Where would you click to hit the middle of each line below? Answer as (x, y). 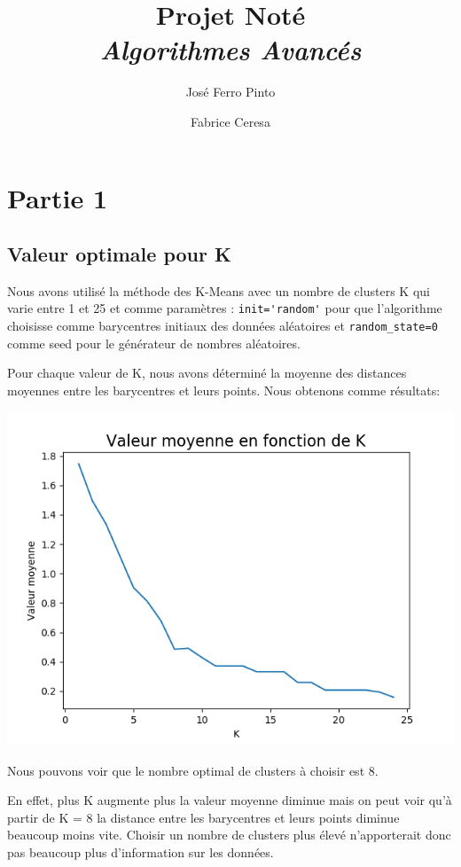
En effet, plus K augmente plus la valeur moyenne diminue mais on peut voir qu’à (230, 800)
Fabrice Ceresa (230, 121)
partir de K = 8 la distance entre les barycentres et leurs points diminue (203, 817)
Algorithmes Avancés (230, 50)
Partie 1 (58, 197)
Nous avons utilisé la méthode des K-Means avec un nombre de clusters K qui (219, 290)
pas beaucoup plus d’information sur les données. (141, 851)
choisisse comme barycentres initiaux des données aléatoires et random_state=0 (223, 326)
